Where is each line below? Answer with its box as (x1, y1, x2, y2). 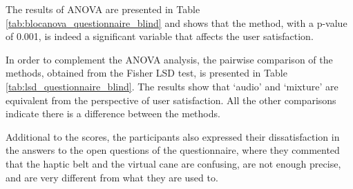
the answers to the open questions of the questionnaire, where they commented (6, 143, 340, 157)
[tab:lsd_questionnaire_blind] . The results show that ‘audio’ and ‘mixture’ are (6, 79, 338, 93)
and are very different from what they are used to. (6, 170, 218, 184)
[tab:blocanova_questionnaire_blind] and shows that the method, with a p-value (6, 15, 347, 30)
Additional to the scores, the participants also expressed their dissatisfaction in (6, 129, 340, 143)
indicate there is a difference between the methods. (6, 106, 220, 121)
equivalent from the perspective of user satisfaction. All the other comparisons (6, 92, 336, 107)
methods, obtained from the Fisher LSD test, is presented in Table (6, 66, 287, 80)
